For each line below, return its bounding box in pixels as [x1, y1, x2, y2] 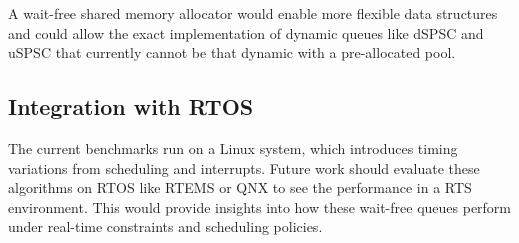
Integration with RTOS [8, 91, 254, 122]
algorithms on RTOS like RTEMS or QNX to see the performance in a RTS [8, 177, 472, 198]
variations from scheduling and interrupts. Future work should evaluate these [8, 157, 480, 178]
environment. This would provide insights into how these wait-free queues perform [8, 196, 512, 217]
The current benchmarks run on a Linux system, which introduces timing [8, 137, 458, 158]
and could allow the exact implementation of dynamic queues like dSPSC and [8, 22, 484, 43]
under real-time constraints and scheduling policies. [8, 216, 323, 237]
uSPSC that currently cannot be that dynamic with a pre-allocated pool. [8, 42, 456, 63]
